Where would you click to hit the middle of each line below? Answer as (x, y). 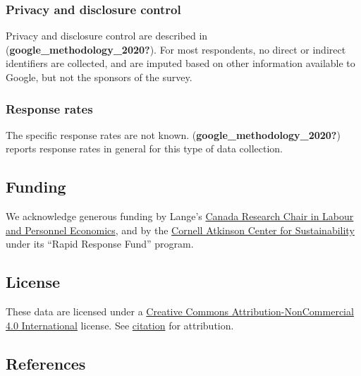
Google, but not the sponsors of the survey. (99, 77)
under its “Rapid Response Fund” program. (100, 244)
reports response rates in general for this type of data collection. (145, 148)
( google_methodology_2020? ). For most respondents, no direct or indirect (176, 49)
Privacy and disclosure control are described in (107, 36)
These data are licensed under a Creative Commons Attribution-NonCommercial (180, 311)
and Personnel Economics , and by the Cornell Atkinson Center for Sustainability (180, 230)
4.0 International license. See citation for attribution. (120, 325)
